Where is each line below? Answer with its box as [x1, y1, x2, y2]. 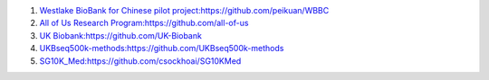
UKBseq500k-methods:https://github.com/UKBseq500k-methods [39, 43, 284, 54]
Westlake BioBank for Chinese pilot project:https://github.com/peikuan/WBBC [39, 5, 330, 15]
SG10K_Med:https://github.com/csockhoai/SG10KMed [39, 55, 242, 67]
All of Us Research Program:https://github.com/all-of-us [39, 18, 249, 29]
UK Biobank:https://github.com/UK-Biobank [39, 30, 203, 40]
